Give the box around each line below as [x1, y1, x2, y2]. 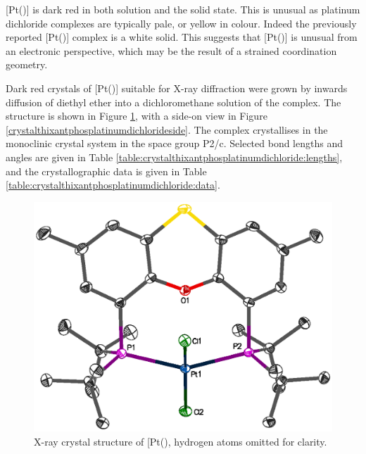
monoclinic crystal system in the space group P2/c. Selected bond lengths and [6, 136, 343, 151]
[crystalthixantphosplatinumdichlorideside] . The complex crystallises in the [6, 122, 328, 137]
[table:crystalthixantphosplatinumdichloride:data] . [6, 177, 220, 192]
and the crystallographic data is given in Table [6, 163, 207, 178]
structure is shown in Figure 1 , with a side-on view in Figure [6, 108, 267, 123]
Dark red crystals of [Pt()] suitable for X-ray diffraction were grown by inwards [6, 80, 348, 95]
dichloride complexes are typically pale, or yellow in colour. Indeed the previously [6, 15, 357, 30]
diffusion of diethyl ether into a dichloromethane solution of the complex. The [6, 94, 341, 109]
